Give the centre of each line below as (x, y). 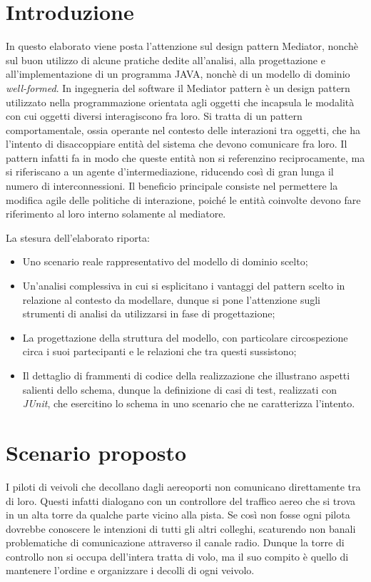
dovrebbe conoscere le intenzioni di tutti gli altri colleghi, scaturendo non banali (181, 528)
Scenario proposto (96, 452)
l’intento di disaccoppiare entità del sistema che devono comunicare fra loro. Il (177, 144)
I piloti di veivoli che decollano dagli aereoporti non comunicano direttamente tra (183, 486)
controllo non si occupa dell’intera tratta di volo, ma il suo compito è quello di (177, 556)
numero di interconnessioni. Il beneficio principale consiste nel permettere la (172, 186)
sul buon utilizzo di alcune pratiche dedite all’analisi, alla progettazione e (166, 60)
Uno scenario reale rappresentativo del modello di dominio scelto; (165, 261)
